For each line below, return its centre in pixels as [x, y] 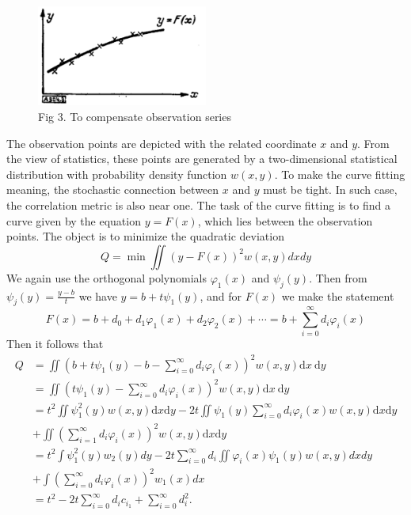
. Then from [338, 277]
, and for [221, 295]
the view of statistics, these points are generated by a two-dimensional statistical [202, 159]
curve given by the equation [74, 220]
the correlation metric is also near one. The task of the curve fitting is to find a [199, 204]
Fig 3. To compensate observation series [135, 116]
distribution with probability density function [117, 174]
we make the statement [338, 295]
